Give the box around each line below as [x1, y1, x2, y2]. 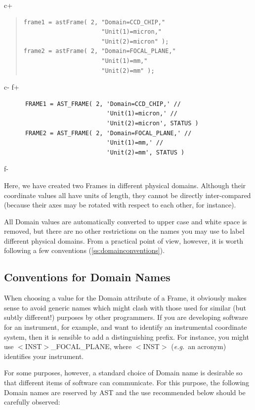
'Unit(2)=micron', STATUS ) [106, 119, 199, 127]
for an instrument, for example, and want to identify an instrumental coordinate [4, 322, 247, 332]
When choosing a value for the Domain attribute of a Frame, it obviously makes [4, 293, 247, 303]
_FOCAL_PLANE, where [50, 341, 132, 352]
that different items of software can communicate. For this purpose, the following [4, 377, 250, 388]
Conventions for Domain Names [4, 269, 170, 285]
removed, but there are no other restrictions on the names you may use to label [4, 226, 245, 236]
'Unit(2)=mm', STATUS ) [106, 149, 185, 156]
